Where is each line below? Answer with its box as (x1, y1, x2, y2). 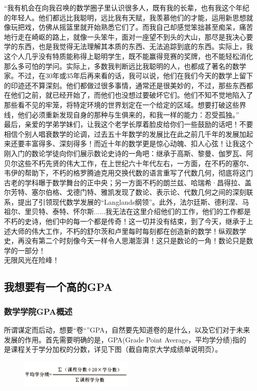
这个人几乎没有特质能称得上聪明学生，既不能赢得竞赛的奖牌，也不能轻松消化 (4, 51, 253, 61)
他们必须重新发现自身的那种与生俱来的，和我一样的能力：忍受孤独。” (17, 109, 239, 119)
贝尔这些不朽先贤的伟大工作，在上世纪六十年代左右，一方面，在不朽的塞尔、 (4, 158, 253, 168)
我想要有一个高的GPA (4, 279, 113, 294)
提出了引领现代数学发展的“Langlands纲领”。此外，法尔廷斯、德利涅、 (17, 196, 242, 207)
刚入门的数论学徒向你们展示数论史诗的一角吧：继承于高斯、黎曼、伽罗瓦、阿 (4, 148, 253, 158)
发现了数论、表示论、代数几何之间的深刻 (114, 187, 246, 197)
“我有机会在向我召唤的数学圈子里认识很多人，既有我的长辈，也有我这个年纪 (4, 2, 250, 12)
